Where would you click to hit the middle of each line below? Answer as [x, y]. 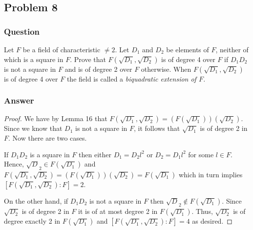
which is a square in [34, 59]
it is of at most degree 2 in [118, 211]
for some [201, 154]
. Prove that [88, 59]
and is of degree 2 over [98, 69]
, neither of [232, 49]
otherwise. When [166, 69]
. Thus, [202, 211]
